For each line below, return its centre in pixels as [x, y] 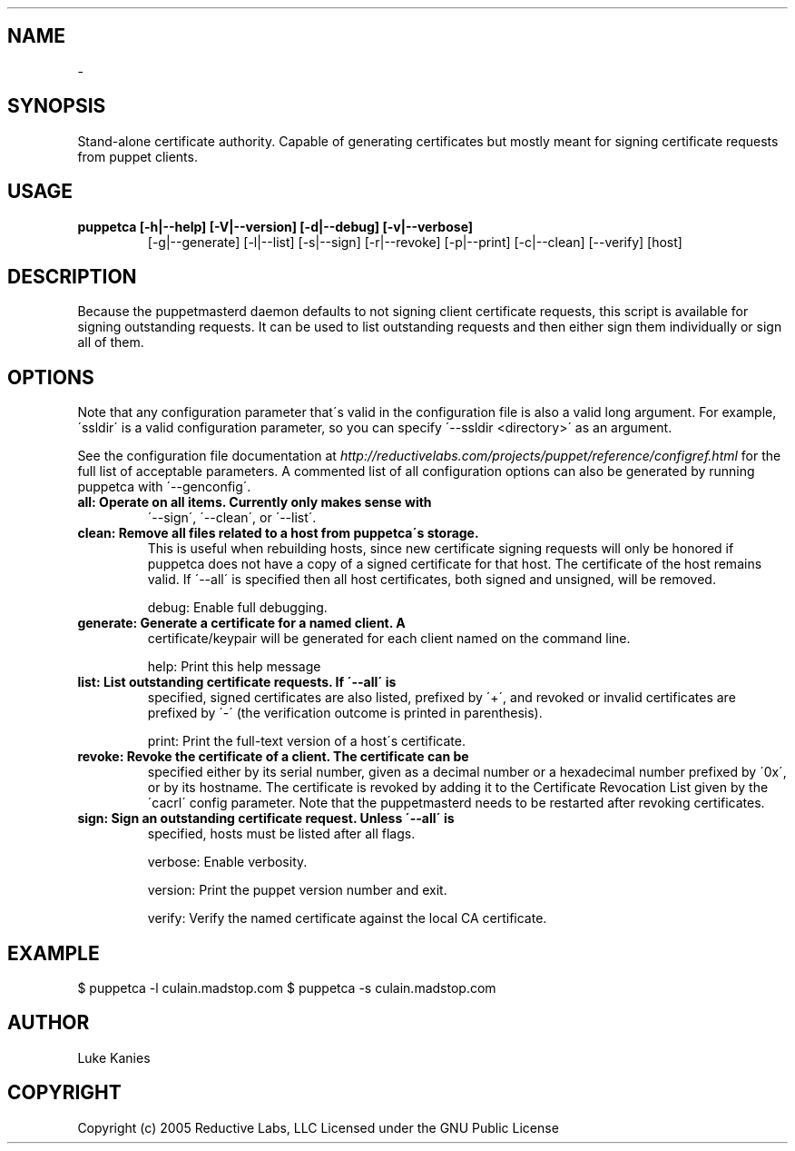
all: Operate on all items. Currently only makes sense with [255, 502]
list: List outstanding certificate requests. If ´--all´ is [237, 682]
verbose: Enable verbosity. [227, 862]
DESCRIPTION [72, 276]
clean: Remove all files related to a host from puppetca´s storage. [278, 533]
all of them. [111, 342]
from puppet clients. [137, 156]
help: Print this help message [234, 667]
